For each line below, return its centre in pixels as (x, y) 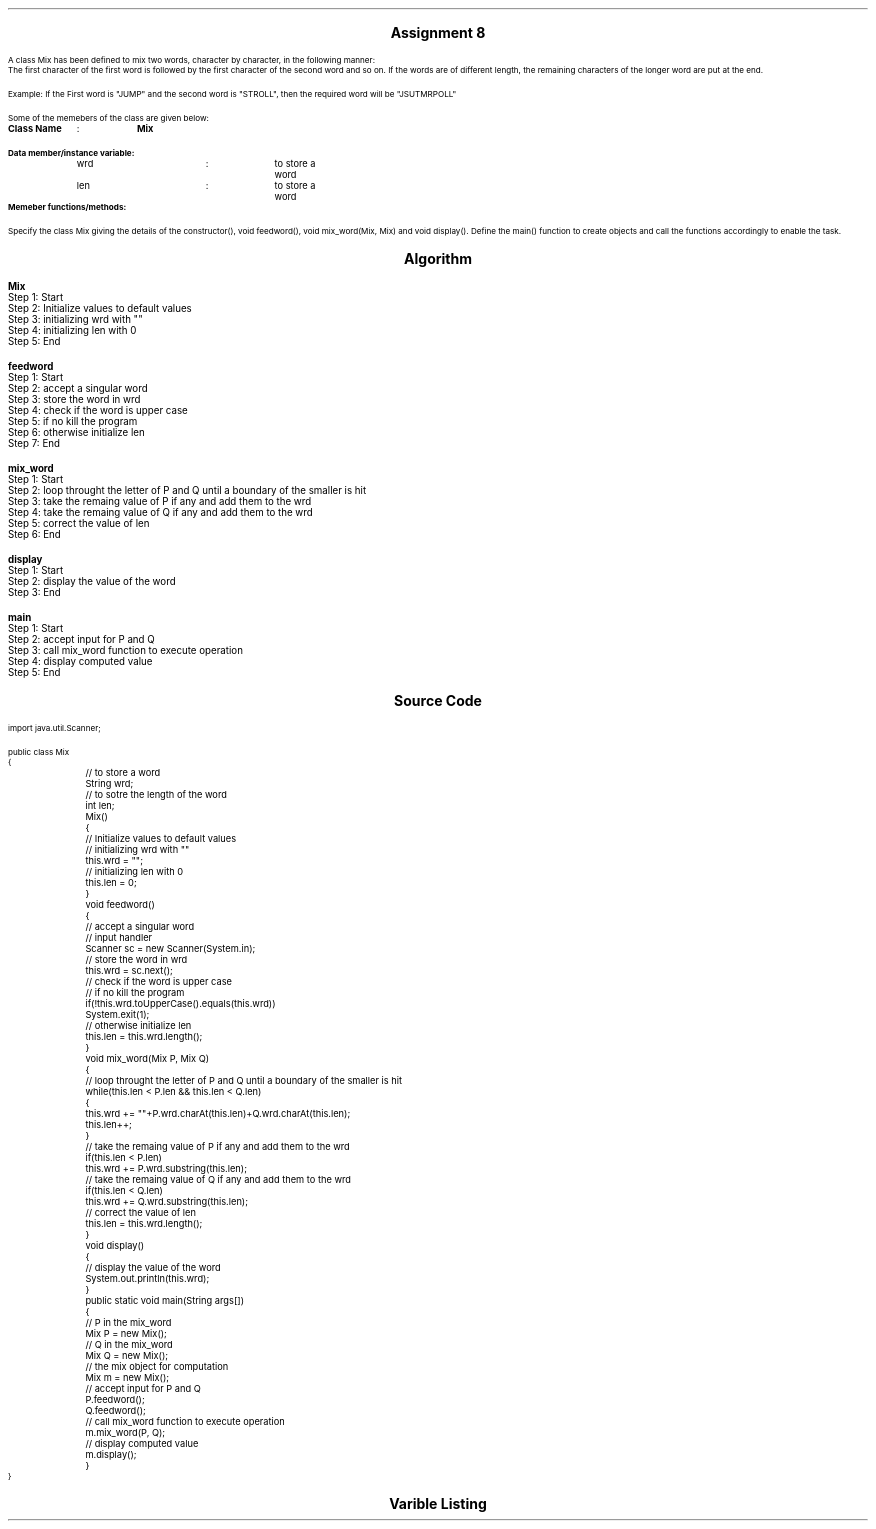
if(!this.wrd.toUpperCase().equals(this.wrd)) (180, 1003)
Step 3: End (34, 592)
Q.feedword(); (115, 1410)
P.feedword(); (115, 1399)
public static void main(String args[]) (165, 1300)
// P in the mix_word (128, 1322)
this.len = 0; (111, 882)
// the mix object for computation (157, 1366)
